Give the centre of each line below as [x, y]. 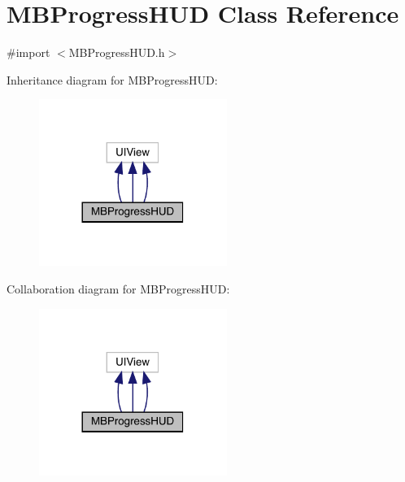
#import [28, 52]
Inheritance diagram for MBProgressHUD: [112, 79]
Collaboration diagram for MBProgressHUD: [118, 289]
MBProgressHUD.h [117, 52]
